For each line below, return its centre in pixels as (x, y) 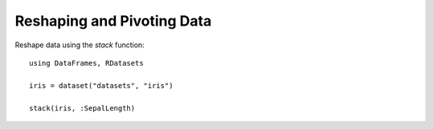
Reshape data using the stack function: (80, 45)
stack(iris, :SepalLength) (82, 108)
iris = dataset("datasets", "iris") (101, 85)
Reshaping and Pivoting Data (113, 21)
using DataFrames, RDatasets (86, 63)
